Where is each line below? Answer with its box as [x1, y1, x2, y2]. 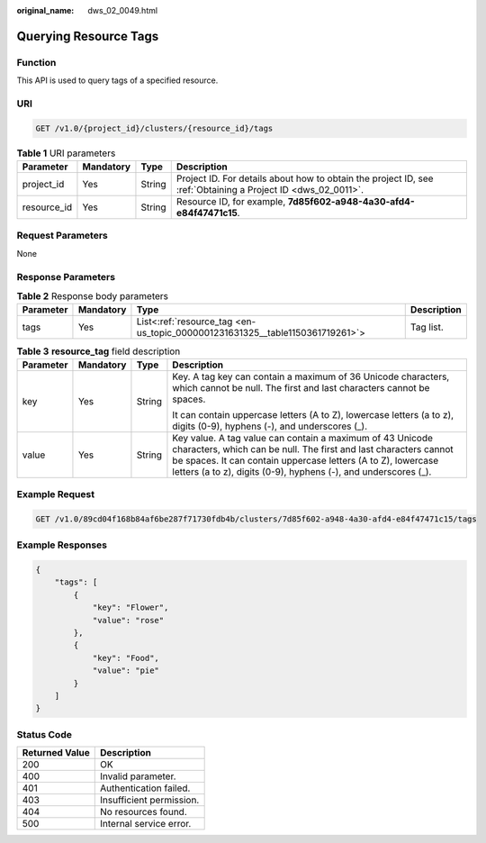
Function [16, 56, 57, 68]
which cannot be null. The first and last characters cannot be [172, 381, 430, 394]
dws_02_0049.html [87, 5, 157, 15]
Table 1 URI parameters [16, 147, 116, 159]
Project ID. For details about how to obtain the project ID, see [175, 172, 434, 185]
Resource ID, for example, [175, 195, 286, 208]
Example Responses [16, 539, 108, 551]
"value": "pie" [92, 666, 159, 675]
